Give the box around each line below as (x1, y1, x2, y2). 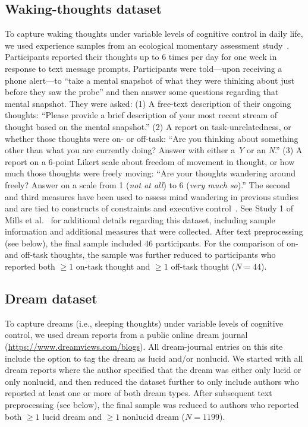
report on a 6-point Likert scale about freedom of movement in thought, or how (5, 155, 295, 167)
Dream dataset (5, 289, 98, 308)
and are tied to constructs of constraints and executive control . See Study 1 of (5, 202, 294, 214)
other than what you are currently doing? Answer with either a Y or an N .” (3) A (5, 144, 303, 156)
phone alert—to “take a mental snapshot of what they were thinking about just (5, 74, 295, 86)
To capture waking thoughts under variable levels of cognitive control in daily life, (5, 27, 303, 40)
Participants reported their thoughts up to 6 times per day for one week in (5, 50, 277, 63)
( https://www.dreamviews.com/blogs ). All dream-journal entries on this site (5, 340, 283, 353)
